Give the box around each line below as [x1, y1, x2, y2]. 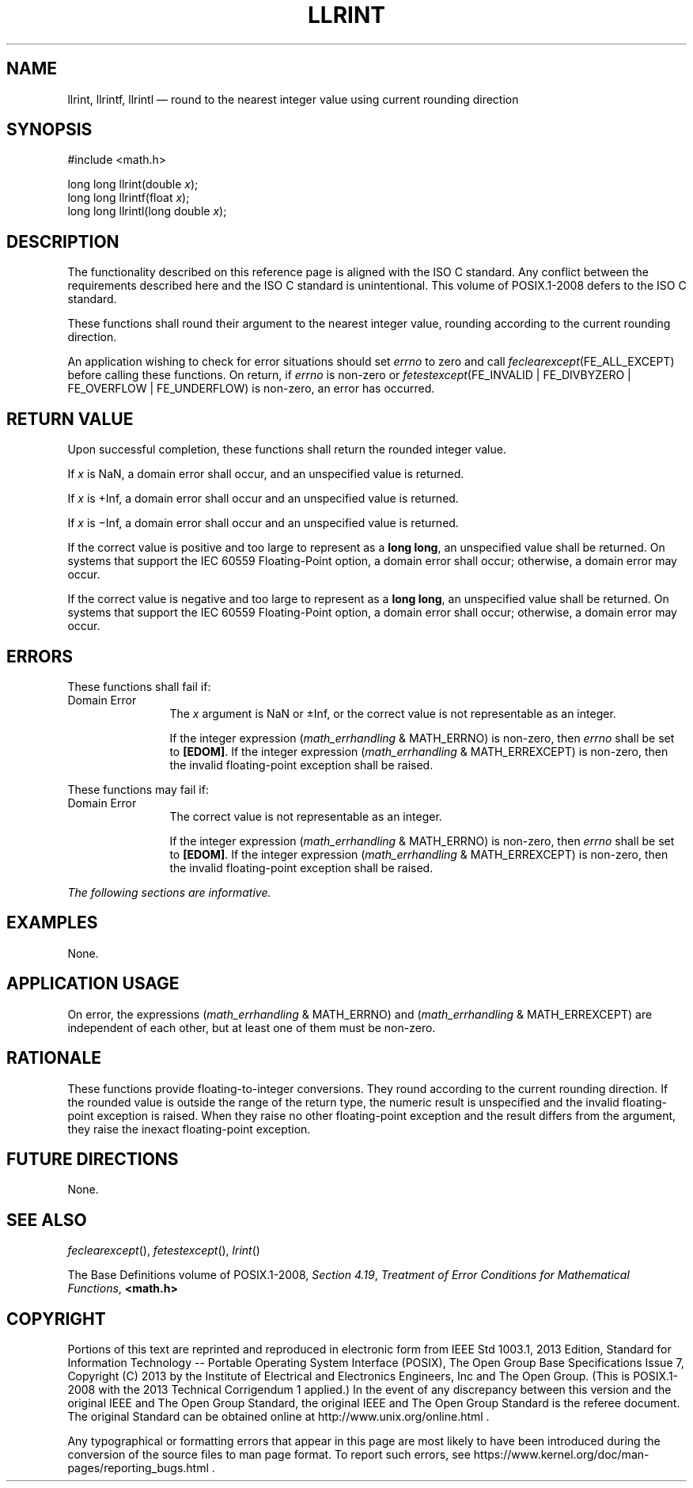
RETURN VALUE [6, 408, 134, 429]
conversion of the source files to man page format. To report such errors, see [67, 1448, 471, 1462]
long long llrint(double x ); [67, 177, 199, 192]
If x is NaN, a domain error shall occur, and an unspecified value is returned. [67, 467, 464, 481]
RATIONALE [6, 1048, 102, 1069]
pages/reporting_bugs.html [67, 1461, 209, 1475]
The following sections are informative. [67, 885, 271, 899]
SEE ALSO [6, 1209, 87, 1230]
